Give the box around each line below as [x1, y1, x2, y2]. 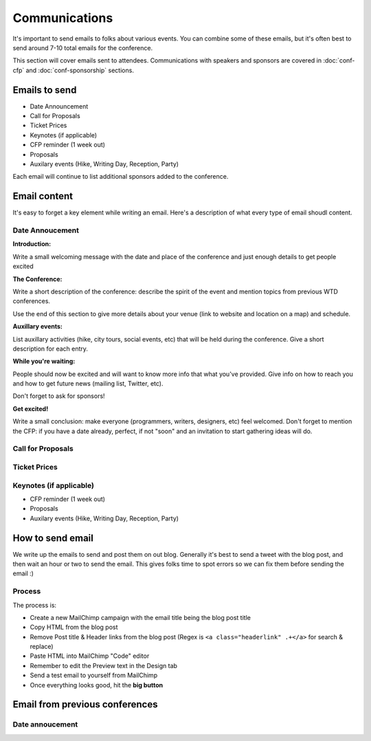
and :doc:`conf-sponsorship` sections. [25, 66, 134, 74]
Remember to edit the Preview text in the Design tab [30, 661, 178, 670]
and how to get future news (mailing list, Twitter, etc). [12, 379, 164, 388]
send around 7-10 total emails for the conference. [12, 43, 153, 52]
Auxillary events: [12, 322, 63, 331]
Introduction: [12, 240, 52, 248]
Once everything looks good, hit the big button [30, 681, 164, 689]
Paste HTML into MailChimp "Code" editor [30, 652, 150, 660]
